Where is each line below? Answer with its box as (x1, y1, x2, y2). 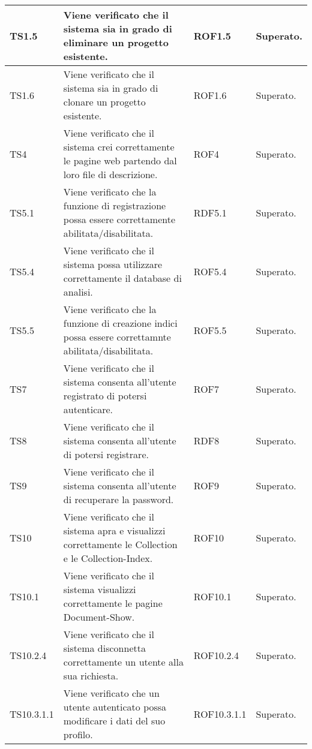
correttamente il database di (63, 271, 182, 285)
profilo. (63, 727, 93, 741)
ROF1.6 (193, 88, 227, 102)
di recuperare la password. (63, 492, 174, 506)
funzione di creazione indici (63, 316, 178, 330)
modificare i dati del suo (63, 714, 166, 727)
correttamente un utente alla (63, 655, 184, 669)
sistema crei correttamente (63, 140, 175, 154)
